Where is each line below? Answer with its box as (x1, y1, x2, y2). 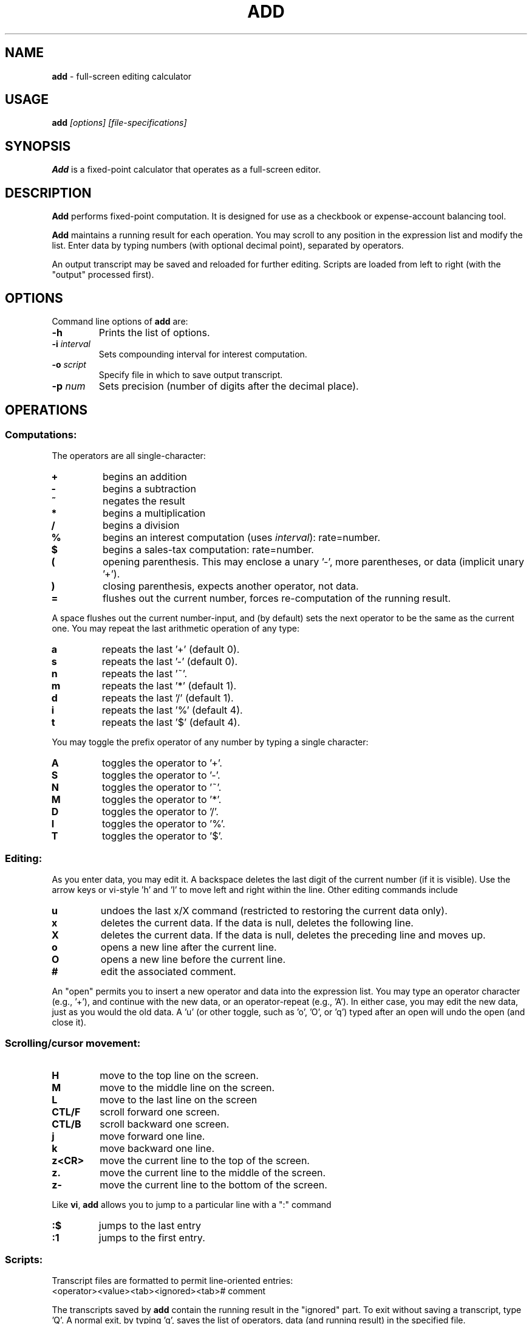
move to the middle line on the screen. (100, 1081, 275, 1094)
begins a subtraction (102, 483, 196, 495)
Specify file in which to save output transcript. (98, 369, 283, 380)
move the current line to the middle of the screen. (100, 1166, 326, 1179)
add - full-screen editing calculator (52, 71, 192, 81)
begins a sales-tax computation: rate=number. (102, 543, 314, 556)
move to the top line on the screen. (100, 1069, 259, 1081)
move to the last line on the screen (100, 1093, 257, 1106)
